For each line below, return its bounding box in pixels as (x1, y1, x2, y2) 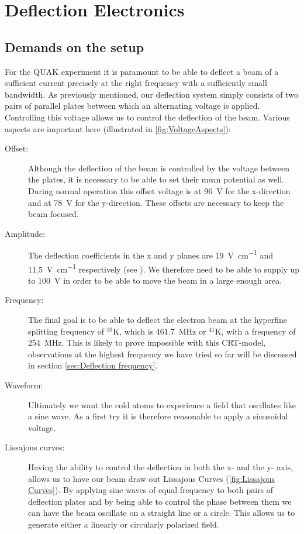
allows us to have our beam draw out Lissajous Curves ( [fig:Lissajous (28, 472, 275, 484)
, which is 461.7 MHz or (119, 325, 206, 337)
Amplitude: (5, 227, 45, 239)
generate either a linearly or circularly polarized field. (28, 518, 219, 530)
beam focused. (28, 208, 79, 220)
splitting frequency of (28, 325, 105, 337)
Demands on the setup (5, 37, 144, 56)
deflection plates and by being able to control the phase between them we (28, 495, 292, 507)
